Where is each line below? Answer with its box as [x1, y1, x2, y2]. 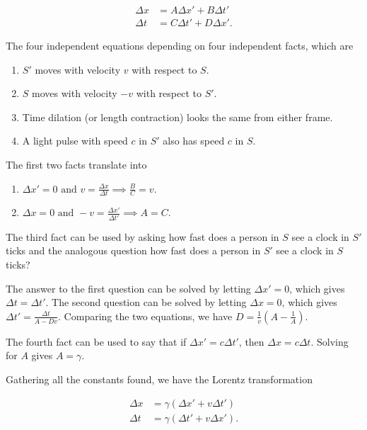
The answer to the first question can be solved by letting [6, 281, 251, 295]
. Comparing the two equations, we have [58, 308, 233, 323]
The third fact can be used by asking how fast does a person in [6, 229, 279, 244]
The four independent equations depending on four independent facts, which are [6, 38, 354, 53]
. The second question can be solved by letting [45, 295, 247, 310]
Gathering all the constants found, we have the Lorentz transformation [6, 371, 313, 386]
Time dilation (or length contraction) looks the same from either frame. [22, 109, 333, 124]
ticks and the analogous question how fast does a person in [6, 243, 261, 258]
